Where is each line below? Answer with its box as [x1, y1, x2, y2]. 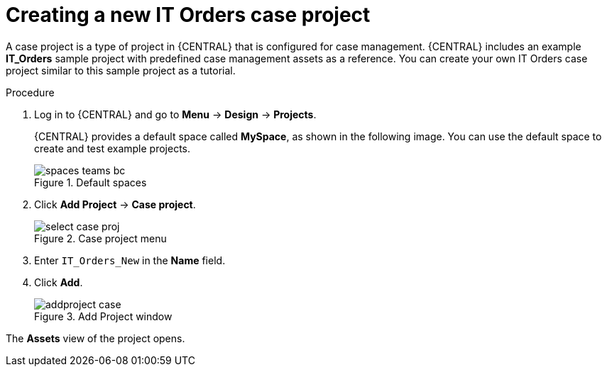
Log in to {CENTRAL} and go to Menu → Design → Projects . [34, 108, 317, 120]
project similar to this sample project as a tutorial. [6, 64, 236, 77]
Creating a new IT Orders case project [6, 3, 371, 27]
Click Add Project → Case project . [34, 198, 196, 210]
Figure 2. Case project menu [34, 232, 167, 244]
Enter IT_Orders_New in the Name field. [34, 254, 226, 266]
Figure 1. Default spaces [34, 176, 147, 188]
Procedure [6, 86, 55, 98]
